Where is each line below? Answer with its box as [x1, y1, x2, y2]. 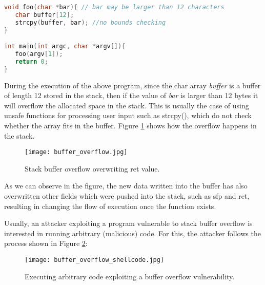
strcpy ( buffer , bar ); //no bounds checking [15, 18, 166, 26]
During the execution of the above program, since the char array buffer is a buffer [4, 80, 261, 90]
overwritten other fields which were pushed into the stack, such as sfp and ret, [4, 191, 250, 201]
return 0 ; [15, 58, 48, 65]
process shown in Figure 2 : [4, 238, 88, 249]
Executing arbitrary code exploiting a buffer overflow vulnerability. [25, 271, 235, 281]
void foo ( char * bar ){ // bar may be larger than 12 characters [4, 4, 225, 11]
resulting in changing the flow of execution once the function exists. [4, 200, 216, 211]
